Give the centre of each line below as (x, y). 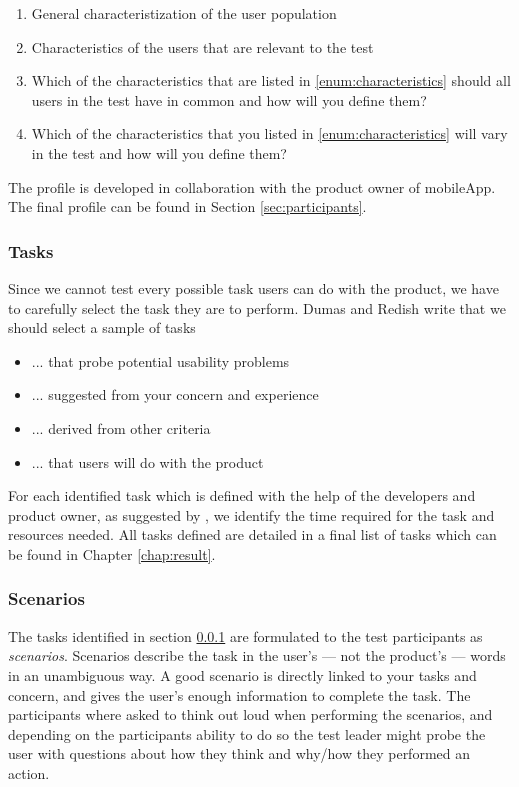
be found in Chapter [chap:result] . (112, 553)
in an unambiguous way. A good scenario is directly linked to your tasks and (242, 674)
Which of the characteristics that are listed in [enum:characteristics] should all (271, 80)
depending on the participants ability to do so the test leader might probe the (247, 733)
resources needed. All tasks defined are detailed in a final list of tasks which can (252, 534)
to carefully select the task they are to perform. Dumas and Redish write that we (257, 307)
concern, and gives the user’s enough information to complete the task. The (239, 694)
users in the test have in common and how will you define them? (229, 99)
